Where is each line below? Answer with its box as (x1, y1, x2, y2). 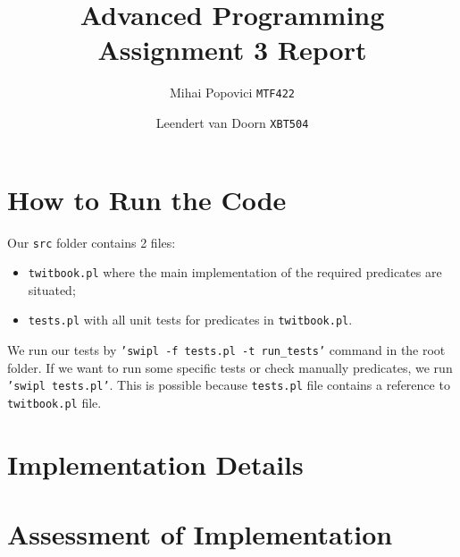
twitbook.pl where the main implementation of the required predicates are (28, 263, 442, 282)
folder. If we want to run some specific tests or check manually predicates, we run (7, 358, 453, 376)
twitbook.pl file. (7, 393, 102, 412)
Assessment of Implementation (7, 516, 393, 553)
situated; (28, 280, 76, 299)
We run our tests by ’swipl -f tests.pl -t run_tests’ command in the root (7, 341, 446, 359)
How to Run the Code (7, 181, 287, 217)
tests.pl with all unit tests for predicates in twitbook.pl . (28, 310, 353, 329)
